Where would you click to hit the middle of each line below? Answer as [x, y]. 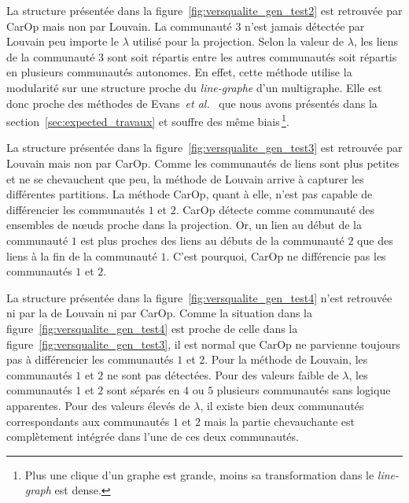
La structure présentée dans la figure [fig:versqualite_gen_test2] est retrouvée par [204, 10]
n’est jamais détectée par [305, 26]
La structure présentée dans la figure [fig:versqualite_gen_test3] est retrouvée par [204, 148]
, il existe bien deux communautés [282, 405]
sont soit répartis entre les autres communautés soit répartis [252, 56]
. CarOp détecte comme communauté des [275, 209]
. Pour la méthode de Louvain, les [286, 359]
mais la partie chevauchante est [280, 421]
